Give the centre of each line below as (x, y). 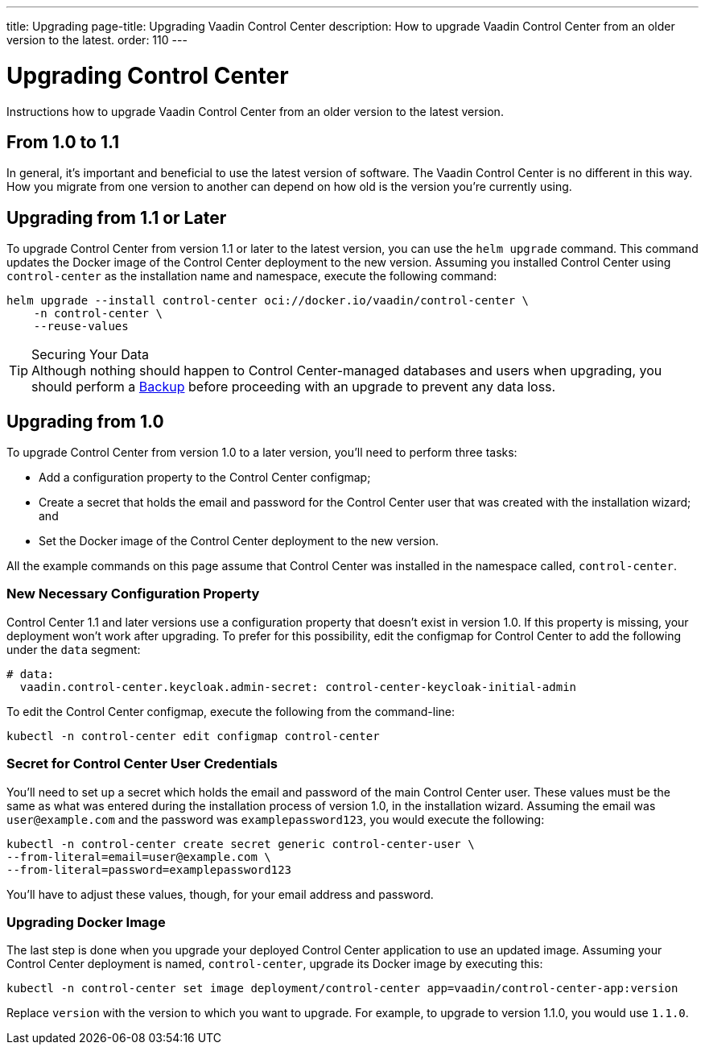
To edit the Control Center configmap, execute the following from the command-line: (231, 711)
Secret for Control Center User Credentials (142, 764)
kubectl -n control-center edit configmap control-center (193, 736)
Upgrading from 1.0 (85, 421)
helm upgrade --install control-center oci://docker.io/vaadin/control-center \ (268, 301)
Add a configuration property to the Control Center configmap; (205, 478)
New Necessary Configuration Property (133, 594)
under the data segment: (74, 649)
